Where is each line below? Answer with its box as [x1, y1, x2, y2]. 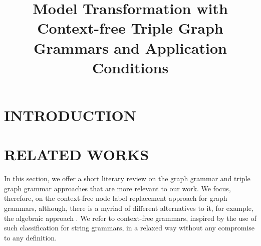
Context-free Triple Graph [37, 18, 223, 38]
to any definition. [4, 232, 57, 242]
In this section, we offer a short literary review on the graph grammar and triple [4, 173, 250, 184]
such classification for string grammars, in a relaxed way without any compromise [4, 222, 255, 233]
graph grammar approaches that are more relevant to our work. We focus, [4, 183, 231, 193]
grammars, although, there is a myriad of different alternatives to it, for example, [4, 203, 253, 213]
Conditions [92, 57, 169, 77]
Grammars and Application [34, 37, 227, 58]
